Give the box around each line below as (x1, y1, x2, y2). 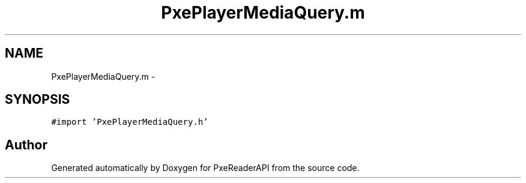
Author (5, 137, 47, 152)
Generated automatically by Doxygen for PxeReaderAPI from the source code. (51, 163, 360, 173)
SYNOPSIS (5, 92, 70, 107)
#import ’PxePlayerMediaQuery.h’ (51, 117, 208, 127)
